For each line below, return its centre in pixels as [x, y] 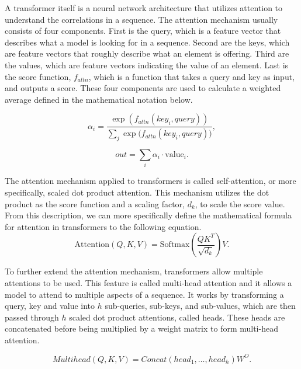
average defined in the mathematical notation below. [99, 99]
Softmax [175, 245]
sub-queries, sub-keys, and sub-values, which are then [200, 306]
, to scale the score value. [240, 203]
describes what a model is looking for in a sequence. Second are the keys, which [147, 42]
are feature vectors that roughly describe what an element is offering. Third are [147, 53]
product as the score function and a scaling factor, [95, 203]
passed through [32, 317]
